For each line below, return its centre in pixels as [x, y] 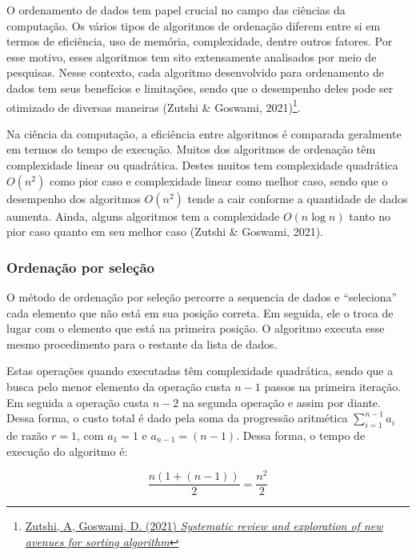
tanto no [370, 216]
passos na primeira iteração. [333, 386]
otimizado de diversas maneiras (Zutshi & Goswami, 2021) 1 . [154, 106]
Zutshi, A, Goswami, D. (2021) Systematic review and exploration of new [204, 526]
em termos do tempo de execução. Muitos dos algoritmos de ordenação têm [191, 149]
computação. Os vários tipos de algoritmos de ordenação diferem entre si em [194, 25]
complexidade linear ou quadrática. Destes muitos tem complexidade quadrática [202, 165]
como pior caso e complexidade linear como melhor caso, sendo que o [218, 180]
